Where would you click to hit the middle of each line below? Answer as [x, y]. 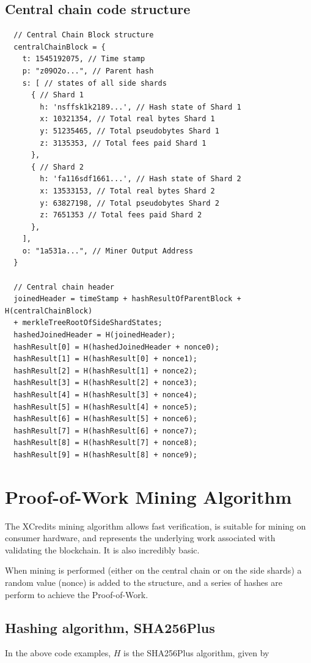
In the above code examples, [58, 653]
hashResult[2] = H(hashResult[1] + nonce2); [105, 371]
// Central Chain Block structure [84, 35]
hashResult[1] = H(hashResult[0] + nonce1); [105, 359]
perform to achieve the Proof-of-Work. [77, 594]
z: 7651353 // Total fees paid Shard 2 [121, 215]
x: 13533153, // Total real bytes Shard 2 [127, 191]
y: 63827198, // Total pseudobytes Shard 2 [130, 203]
